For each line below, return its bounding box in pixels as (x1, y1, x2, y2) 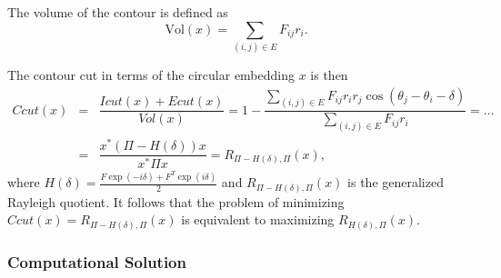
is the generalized (347, 173, 444, 192)
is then (310, 65, 348, 84)
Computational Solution (7, 250, 186, 273)
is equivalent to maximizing (181, 210, 335, 229)
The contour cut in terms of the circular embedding (7, 65, 296, 84)
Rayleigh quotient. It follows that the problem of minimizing (7, 192, 345, 211)
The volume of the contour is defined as (7, 3, 228, 21)
